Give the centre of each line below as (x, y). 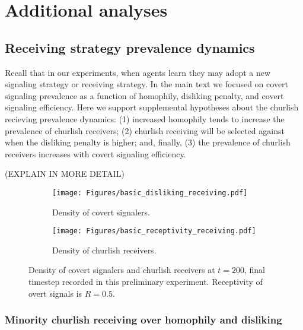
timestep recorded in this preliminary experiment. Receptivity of (146, 282)
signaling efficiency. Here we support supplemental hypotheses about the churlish (152, 107)
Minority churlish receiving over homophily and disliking (143, 320)
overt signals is (55, 293)
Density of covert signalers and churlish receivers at (122, 270)
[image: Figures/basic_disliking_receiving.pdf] (150, 193)
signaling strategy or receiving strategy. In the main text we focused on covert (147, 84)
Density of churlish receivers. (104, 250)
